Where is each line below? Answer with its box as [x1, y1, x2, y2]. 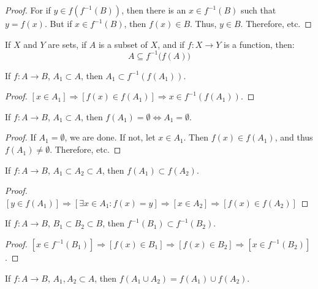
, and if [157, 37, 185, 50]
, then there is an [121, 4, 186, 16]
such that [240, 4, 276, 16]
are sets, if [48, 37, 87, 50]
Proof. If [5, 131, 36, 144]
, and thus [274, 131, 313, 144]
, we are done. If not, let [64, 131, 156, 144]
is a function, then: [223, 37, 295, 50]
